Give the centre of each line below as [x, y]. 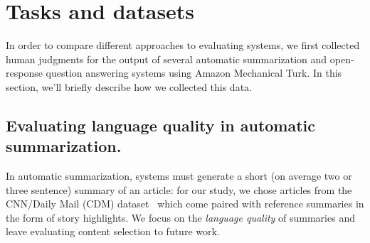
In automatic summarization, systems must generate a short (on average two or [179, 176]
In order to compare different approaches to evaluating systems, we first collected [183, 45]
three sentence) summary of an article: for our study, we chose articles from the [179, 189]
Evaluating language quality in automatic [161, 125]
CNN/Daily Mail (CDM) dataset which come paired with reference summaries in [185, 204]
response [24, 73]
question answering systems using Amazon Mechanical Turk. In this [194, 73]
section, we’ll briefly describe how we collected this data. [129, 86]
